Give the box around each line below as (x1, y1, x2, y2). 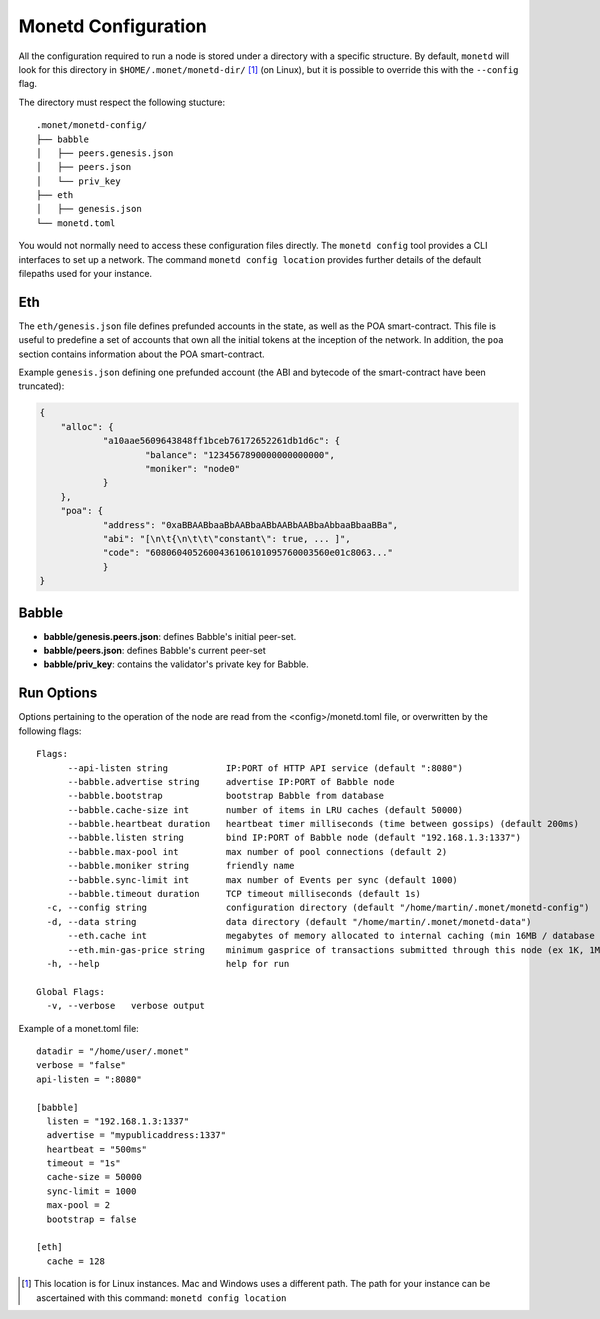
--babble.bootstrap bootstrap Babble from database (67, 790, 385, 802)
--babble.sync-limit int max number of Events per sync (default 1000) (67, 874, 459, 885)
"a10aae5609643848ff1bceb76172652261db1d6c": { (102, 435, 341, 447)
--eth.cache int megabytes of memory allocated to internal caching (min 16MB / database (67, 930, 595, 942)
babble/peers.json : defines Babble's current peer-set (43, 645, 266, 657)
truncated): (18, 380, 65, 392)
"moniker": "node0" (145, 463, 240, 475)
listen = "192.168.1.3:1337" (46, 1115, 190, 1127)
